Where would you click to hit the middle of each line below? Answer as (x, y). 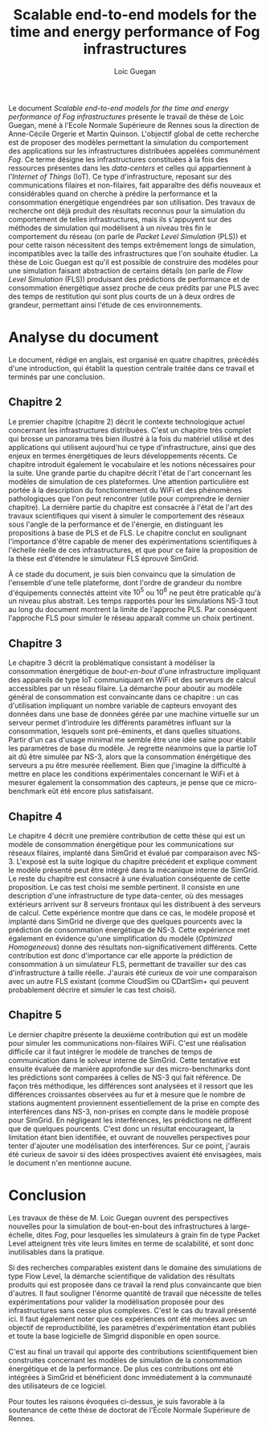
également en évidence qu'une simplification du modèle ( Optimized (121, 938)
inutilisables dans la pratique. (57, 1252)
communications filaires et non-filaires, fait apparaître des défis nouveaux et (135, 185)
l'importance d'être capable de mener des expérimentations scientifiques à (133, 541)
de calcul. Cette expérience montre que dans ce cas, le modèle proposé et (132, 912)
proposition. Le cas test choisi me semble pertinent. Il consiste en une (124, 887)
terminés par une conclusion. (57, 377)
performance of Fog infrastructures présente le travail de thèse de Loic (126, 116)
